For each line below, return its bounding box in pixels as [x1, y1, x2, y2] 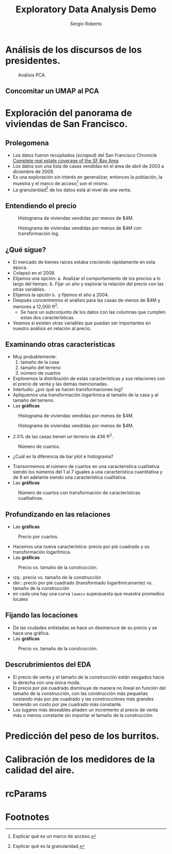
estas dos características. [20, 314, 75, 320]
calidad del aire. [5, 764, 75, 776]
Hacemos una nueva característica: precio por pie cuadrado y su [12, 543, 150, 550]
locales [12, 596, 28, 602]
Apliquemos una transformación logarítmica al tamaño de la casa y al [12, 392, 159, 398]
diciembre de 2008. [12, 168, 55, 175]
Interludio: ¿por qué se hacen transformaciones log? [12, 386, 123, 393]
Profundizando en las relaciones [5, 510, 111, 519]
